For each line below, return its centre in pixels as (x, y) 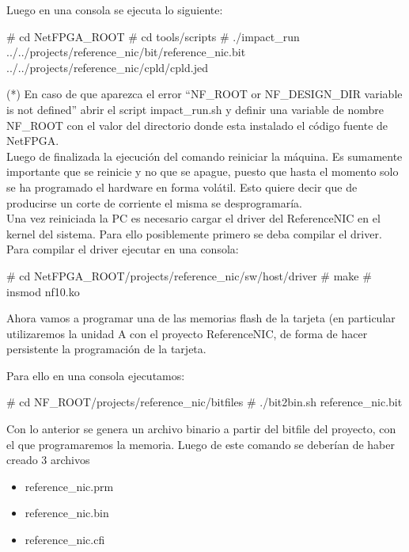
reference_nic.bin (67, 513)
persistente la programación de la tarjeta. (106, 349)
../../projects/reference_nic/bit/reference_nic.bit (126, 52)
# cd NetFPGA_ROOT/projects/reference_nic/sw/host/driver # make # (189, 275)
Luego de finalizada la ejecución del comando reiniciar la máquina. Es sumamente (204, 156)
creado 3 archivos (48, 460)
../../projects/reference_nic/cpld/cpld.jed (107, 67)
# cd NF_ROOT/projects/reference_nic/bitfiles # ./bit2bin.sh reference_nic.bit (204, 402)
